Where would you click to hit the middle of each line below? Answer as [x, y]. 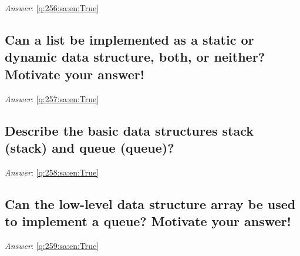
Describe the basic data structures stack [129, 130]
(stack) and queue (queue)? [90, 147]
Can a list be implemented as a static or [129, 39]
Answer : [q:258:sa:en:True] [52, 172]
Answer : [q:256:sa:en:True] [52, 8]
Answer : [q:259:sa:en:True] [52, 245]
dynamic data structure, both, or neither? [135, 57]
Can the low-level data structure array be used [150, 203]
